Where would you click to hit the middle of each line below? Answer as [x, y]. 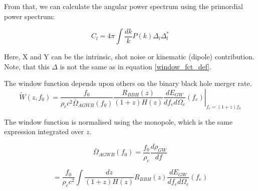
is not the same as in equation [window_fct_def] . [136, 66]
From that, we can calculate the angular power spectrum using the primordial [123, 6]
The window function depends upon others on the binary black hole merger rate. [128, 83]
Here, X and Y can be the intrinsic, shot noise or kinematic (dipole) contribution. [129, 57]
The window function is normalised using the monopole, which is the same [118, 121]
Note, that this [27, 66]
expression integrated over [44, 131]
